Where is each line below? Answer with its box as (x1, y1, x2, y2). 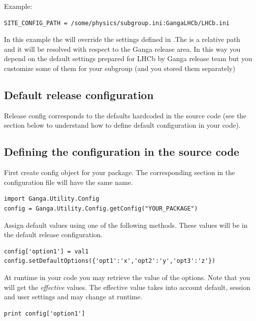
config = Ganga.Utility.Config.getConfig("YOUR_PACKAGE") (4, 205, 198, 212)
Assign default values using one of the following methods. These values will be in (4, 219, 248, 230)
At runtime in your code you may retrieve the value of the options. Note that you (4, 272, 250, 282)
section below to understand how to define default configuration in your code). (4, 120, 241, 130)
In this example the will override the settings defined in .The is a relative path (4, 34, 240, 44)
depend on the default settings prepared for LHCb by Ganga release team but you (4, 53, 252, 64)
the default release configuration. (4, 229, 103, 240)
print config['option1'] (4, 310, 85, 317)
